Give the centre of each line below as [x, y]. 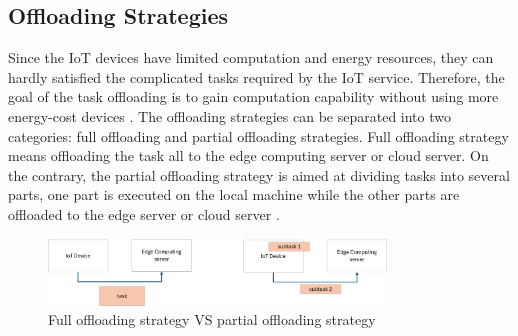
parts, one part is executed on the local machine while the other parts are [234, 194]
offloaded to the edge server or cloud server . [144, 213]
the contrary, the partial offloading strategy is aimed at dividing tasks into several [259, 174]
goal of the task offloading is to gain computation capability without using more [253, 96]
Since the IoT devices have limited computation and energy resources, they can [251, 57]
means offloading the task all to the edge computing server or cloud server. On [248, 155]
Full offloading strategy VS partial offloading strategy [212, 319]
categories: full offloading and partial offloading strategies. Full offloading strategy [258, 135]
